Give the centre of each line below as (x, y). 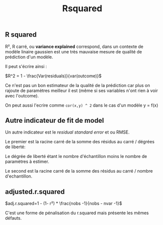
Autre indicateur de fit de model (55, 121)
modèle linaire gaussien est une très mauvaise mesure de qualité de (74, 51)
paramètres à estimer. (27, 161)
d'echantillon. (19, 176)
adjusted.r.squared (35, 191)
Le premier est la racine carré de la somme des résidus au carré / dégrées (80, 142)
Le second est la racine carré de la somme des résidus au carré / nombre (79, 171)
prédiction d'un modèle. (29, 57)
